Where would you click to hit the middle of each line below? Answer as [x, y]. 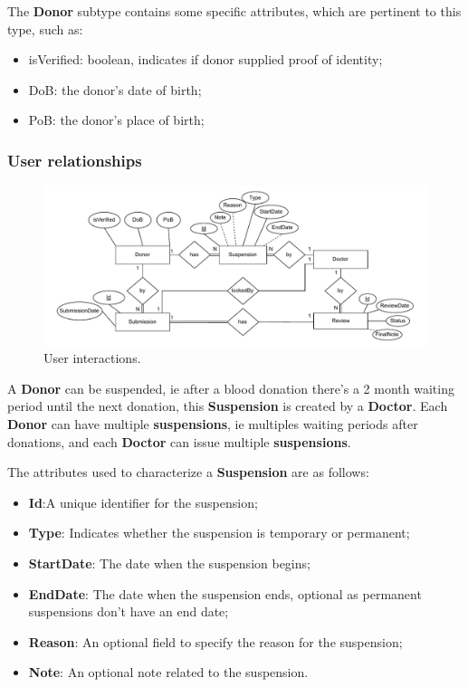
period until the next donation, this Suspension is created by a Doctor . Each [228, 406]
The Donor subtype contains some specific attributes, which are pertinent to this [234, 11]
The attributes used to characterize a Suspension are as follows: [188, 472]
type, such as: [45, 29]
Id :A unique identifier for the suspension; [143, 502]
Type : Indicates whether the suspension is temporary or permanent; [219, 533]
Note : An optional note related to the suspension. [168, 672]
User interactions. [92, 358]
